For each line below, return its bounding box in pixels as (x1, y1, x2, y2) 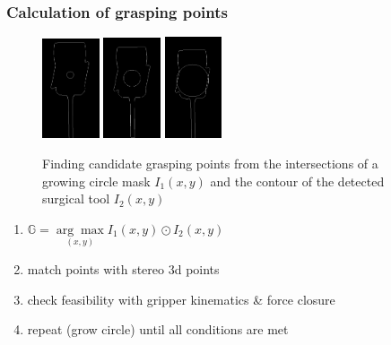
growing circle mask (42, 171, 151, 190)
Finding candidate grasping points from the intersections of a (42, 153, 378, 172)
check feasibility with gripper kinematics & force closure (27, 289, 335, 308)
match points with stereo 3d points (27, 259, 220, 278)
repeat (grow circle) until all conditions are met (27, 320, 289, 339)
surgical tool (42, 189, 110, 208)
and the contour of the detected (210, 171, 385, 190)
